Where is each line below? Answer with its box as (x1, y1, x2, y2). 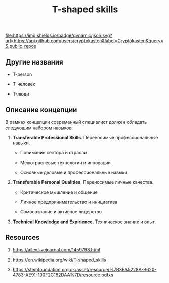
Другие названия (5, 57, 63, 67)
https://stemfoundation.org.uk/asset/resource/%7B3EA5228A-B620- (12, 266, 157, 272)
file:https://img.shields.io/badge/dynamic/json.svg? (5, 32, 112, 39)
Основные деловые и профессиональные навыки (20, 169, 128, 175)
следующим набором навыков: (5, 124, 73, 131)
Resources (5, 233, 40, 242)
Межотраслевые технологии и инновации (20, 159, 111, 166)
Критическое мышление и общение (20, 189, 98, 195)
